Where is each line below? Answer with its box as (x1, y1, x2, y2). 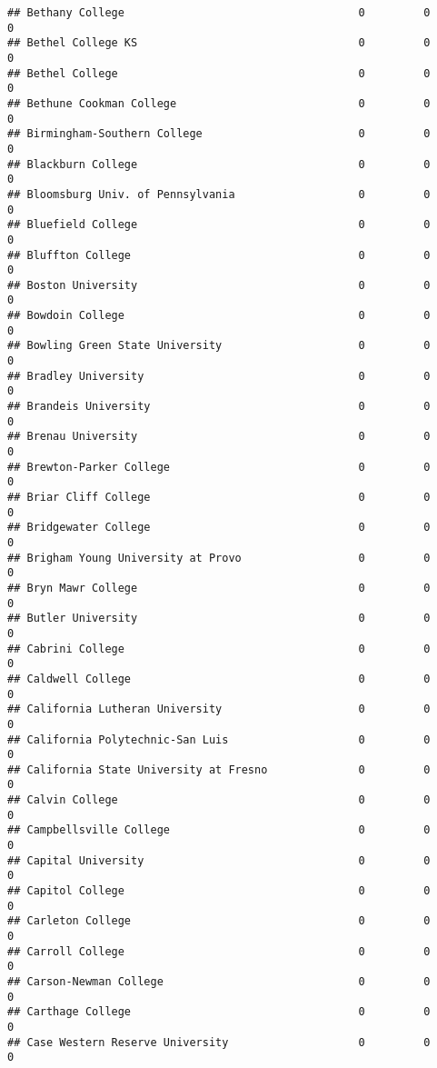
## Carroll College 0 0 (7, 944, 431, 958)
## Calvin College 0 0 (7, 794, 431, 807)
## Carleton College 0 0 (7, 914, 431, 928)
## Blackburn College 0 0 (7, 157, 431, 171)
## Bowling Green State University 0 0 (7, 339, 431, 353)
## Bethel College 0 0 (7, 66, 431, 80)
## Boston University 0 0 (7, 278, 431, 292)
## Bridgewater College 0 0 (7, 521, 431, 534)
